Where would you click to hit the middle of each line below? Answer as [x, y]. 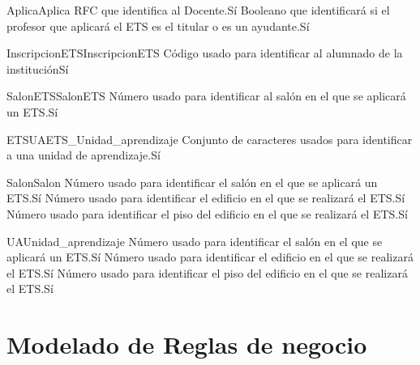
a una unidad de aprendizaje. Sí [84, 155]
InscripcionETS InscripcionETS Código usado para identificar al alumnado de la [205, 53]
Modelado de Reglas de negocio [187, 344]
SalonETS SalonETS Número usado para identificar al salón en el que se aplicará [206, 96]
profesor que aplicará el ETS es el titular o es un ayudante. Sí [158, 25]
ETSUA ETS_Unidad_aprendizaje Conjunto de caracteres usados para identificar [210, 139]
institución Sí [38, 68]
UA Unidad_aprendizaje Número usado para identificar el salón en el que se [195, 241]
